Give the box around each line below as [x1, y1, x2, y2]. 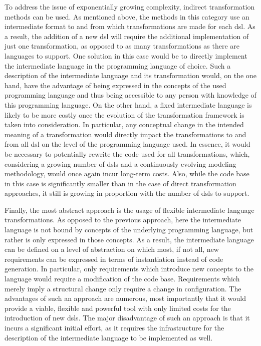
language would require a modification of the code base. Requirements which [5, 273, 240, 284]
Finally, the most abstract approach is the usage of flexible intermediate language [5, 204, 254, 215]
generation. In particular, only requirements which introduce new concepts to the [5, 263, 254, 274]
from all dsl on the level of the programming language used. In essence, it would [5, 139, 250, 149]
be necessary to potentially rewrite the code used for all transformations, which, [5, 148, 250, 159]
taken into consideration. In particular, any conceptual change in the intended [5, 119, 244, 130]
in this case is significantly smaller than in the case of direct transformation [5, 178, 236, 188]
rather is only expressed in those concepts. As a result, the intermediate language [5, 234, 254, 244]
